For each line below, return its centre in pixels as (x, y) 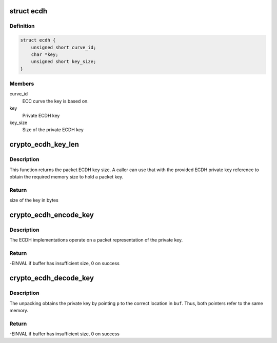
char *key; (45, 54)
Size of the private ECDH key (53, 130)
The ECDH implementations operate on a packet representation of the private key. (96, 240)
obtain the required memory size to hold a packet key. (66, 176)
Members (22, 84)
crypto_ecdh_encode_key (52, 215)
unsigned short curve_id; (64, 47)
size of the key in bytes (34, 200)
